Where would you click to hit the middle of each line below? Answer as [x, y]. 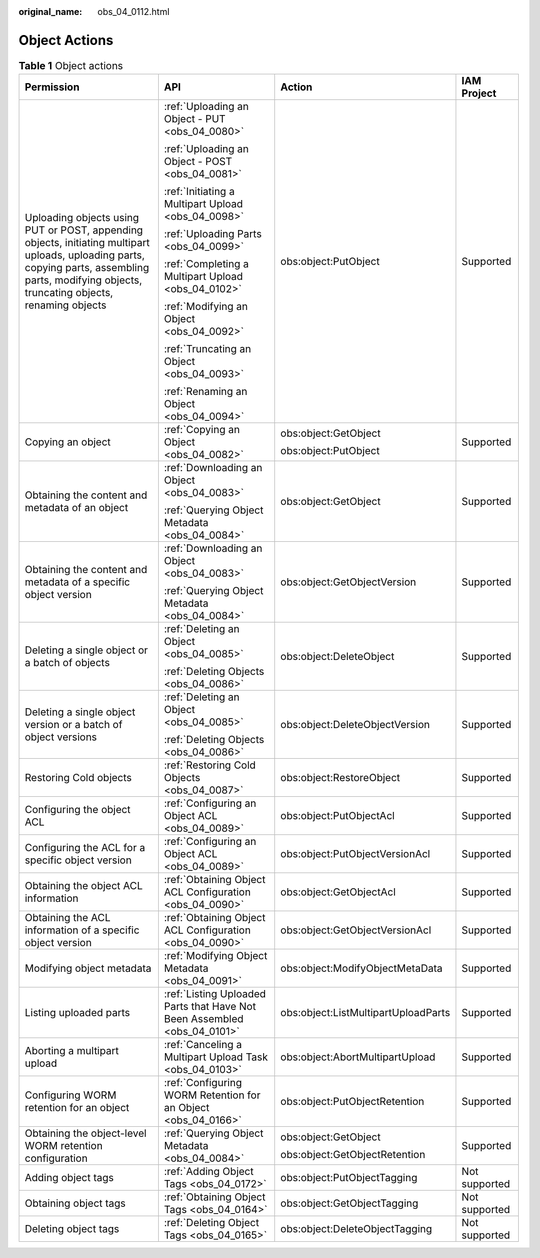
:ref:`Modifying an [206, 307]
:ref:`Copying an [201, 430]
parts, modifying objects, [83, 280]
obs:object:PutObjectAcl [337, 816]
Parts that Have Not [210, 1007]
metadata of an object [76, 508]
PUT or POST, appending [84, 230]
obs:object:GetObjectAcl [338, 892]
